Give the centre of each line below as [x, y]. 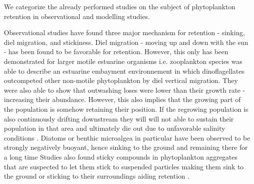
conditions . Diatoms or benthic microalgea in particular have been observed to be [127, 137]
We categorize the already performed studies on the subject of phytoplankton [120, 6]
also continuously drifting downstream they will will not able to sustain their [119, 118]
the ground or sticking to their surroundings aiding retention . [97, 176]
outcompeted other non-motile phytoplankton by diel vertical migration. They [121, 80]
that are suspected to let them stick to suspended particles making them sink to [124, 166]
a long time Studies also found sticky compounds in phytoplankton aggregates [121, 156]
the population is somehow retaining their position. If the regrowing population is [126, 109]
